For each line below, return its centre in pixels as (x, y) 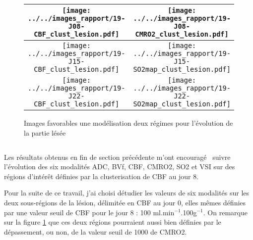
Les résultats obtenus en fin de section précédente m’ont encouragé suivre (117, 157)
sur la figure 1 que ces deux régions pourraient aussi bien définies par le (113, 222)
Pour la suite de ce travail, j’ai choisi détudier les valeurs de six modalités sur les (127, 193)
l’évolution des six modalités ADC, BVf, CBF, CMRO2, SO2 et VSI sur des (120, 167)
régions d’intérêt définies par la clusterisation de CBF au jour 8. (101, 176)
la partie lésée (45, 132)
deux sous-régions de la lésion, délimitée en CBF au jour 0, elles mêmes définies (125, 202)
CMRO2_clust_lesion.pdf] (182, 34)
